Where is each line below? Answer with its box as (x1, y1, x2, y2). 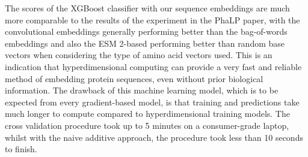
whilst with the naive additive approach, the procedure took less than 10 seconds (5, 131, 303, 143)
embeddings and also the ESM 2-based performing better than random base (5, 37, 285, 49)
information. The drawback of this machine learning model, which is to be (5, 84, 279, 96)
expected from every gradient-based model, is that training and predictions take (5, 95, 300, 108)
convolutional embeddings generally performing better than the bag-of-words (5, 25, 288, 38)
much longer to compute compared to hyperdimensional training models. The (5, 107, 290, 120)
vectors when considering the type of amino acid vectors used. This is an (5, 49, 273, 61)
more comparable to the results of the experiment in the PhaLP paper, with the (5, 13, 300, 26)
